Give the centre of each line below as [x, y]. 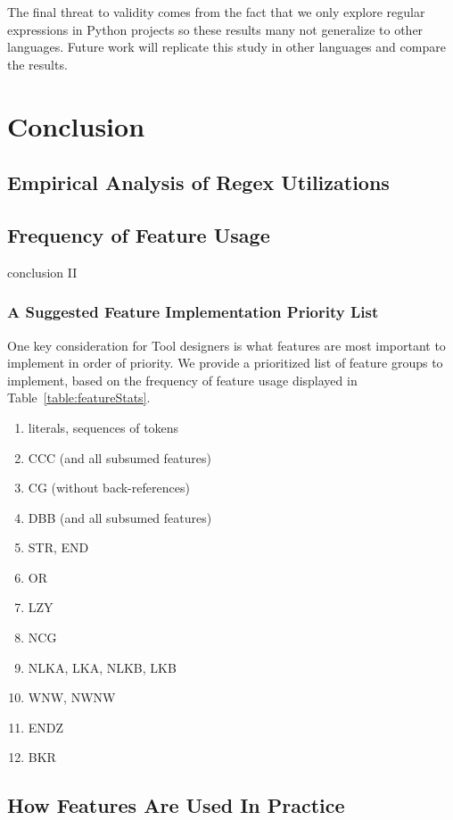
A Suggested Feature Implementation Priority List [193, 312]
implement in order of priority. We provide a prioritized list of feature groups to [225, 363]
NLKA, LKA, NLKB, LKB [102, 667]
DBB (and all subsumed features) [120, 517]
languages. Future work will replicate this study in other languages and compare [226, 47]
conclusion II [42, 272]
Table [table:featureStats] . [79, 398]
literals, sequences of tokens [103, 427]
